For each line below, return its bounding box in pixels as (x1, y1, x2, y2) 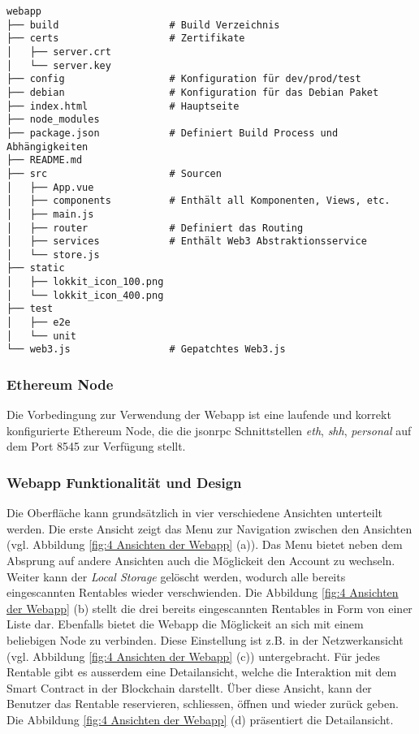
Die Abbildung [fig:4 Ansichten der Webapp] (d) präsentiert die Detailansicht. (6, 711, 394, 728)
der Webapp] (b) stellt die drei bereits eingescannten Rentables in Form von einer (6, 599, 413, 616)
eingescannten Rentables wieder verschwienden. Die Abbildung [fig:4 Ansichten (6, 584, 399, 601)
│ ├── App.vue (6, 181, 94, 193)
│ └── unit (6, 330, 76, 342)
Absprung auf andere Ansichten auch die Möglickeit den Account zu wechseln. (6, 552, 395, 569)
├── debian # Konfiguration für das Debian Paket (6, 86, 379, 98)
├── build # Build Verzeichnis (6, 19, 280, 31)
